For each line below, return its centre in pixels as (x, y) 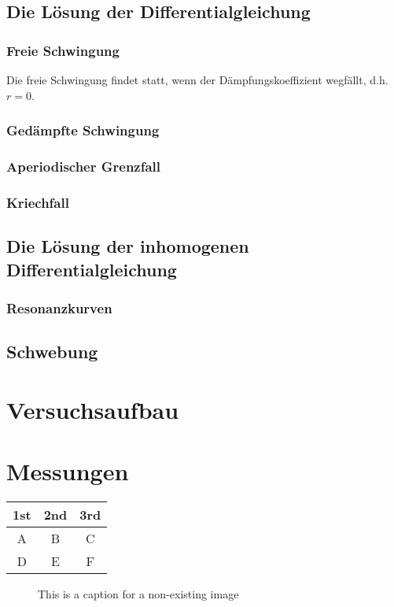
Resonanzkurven (59, 307)
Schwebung (52, 352)
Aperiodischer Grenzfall (84, 166)
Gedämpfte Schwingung (83, 130)
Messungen (68, 471)
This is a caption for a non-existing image (138, 594)
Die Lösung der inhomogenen (128, 246)
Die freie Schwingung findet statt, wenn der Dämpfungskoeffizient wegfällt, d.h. (197, 80)
